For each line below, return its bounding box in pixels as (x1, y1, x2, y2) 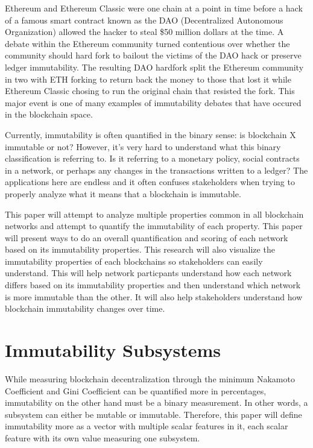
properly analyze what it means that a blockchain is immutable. (5, 187, 241, 200)
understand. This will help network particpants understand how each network (5, 267, 292, 279)
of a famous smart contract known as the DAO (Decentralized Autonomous (5, 13, 283, 26)
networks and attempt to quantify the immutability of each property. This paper (5, 219, 303, 232)
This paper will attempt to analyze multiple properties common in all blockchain (5, 207, 304, 220)
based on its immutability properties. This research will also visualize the (5, 243, 275, 256)
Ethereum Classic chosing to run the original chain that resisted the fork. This (5, 84, 295, 97)
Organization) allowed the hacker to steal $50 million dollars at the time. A (5, 25, 284, 38)
